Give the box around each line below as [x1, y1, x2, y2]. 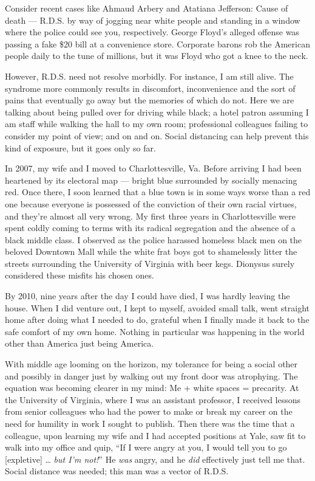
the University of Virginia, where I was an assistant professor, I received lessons [5, 393, 301, 406]
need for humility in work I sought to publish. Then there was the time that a [5, 417, 295, 429]
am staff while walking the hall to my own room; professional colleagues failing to [5, 117, 308, 130]
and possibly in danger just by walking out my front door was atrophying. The [5, 369, 298, 382]
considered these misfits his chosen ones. [5, 269, 154, 282]
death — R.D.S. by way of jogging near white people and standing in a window [5, 13, 300, 26]
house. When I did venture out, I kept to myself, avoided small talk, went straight [5, 301, 310, 314]
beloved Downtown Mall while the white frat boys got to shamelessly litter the [5, 245, 297, 258]
